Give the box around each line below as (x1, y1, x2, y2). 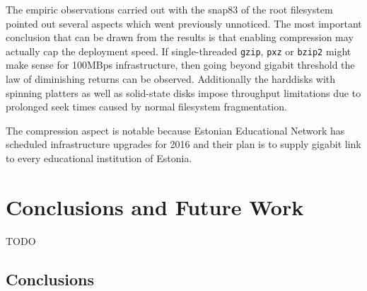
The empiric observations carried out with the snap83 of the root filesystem (6, 2, 333, 16)
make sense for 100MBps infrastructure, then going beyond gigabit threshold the (6, 57, 355, 72)
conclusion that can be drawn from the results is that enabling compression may (6, 30, 354, 45)
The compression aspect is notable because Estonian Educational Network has (6, 122, 345, 137)
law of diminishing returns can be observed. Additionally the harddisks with (6, 72, 336, 86)
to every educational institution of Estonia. (6, 151, 192, 165)
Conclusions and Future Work (6, 192, 304, 221)
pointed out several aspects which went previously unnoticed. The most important (6, 16, 362, 30)
